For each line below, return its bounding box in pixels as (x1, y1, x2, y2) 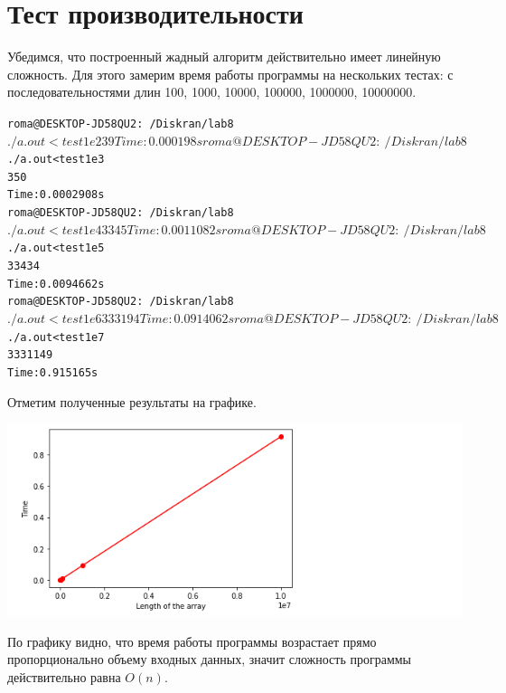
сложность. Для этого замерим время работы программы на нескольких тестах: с (7, 64, 454, 83)
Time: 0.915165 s (7, 365, 98, 379)
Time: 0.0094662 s (7, 277, 105, 290)
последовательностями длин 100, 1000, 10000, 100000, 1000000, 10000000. (7, 82, 417, 101)
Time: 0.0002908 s (7, 188, 105, 202)
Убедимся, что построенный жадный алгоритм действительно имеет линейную (7, 47, 441, 66)
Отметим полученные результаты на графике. (7, 392, 257, 411)
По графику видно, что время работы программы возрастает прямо (7, 631, 377, 650)
